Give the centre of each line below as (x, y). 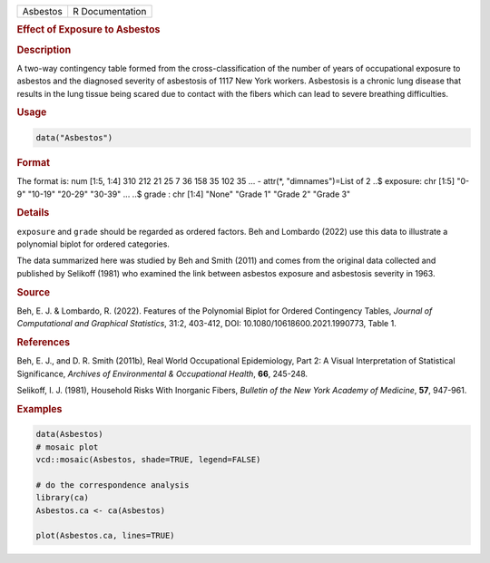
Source (34, 292)
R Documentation (110, 11)
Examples (39, 409)
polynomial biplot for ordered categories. (93, 244)
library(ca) (63, 498)
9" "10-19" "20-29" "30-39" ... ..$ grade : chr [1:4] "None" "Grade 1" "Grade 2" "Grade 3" (184, 194)
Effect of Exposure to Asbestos (88, 30)
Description (44, 50)
